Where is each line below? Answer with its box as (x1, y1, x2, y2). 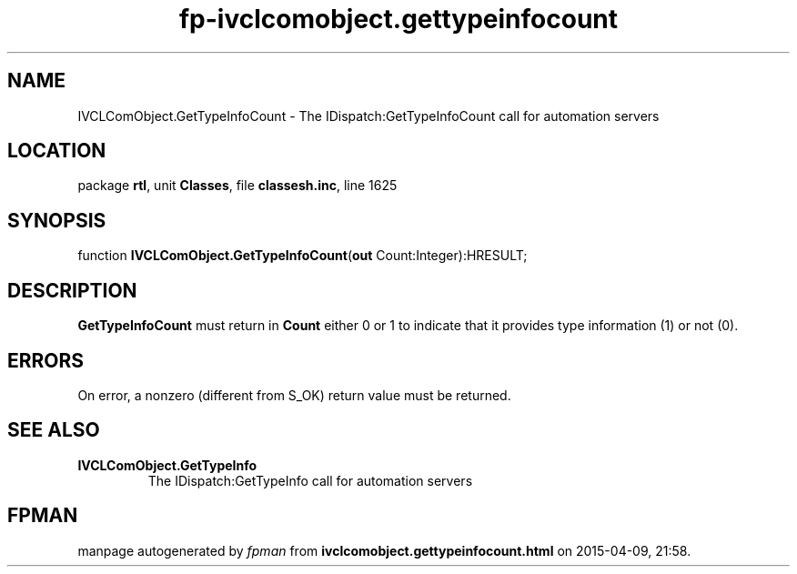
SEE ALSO (7, 418, 100, 442)
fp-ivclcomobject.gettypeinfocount (178, 4, 619, 35)
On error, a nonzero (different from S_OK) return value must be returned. (77, 387, 511, 403)
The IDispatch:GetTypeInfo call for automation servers (147, 472, 473, 488)
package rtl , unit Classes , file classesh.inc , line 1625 (77, 177, 398, 194)
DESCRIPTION (7, 278, 137, 302)
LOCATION (7, 139, 106, 163)
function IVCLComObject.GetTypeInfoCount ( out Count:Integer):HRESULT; (77, 247, 528, 264)
